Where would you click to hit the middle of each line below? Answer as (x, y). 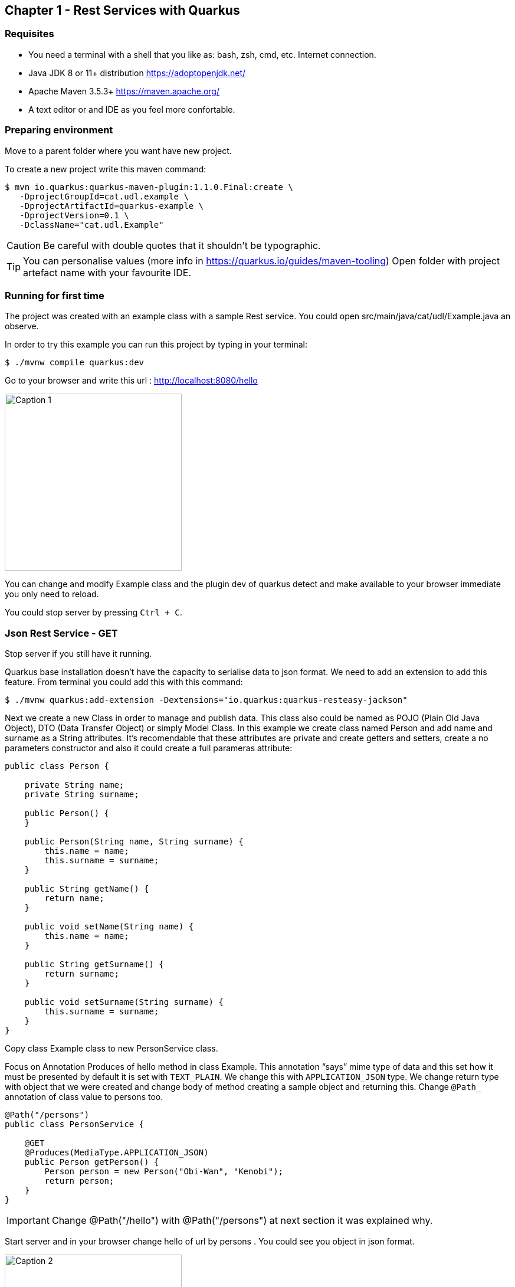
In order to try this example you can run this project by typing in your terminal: (156, 345)
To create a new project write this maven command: (106, 169)
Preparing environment (59, 130)
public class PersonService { (75, 1124)
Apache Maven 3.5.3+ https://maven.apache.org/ (124, 91)
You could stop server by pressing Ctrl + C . (94, 613)
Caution (24, 245)
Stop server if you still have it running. (78, 654)
